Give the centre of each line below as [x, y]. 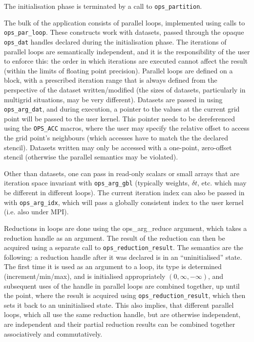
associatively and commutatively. [53, 333]
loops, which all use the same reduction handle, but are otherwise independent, [122, 314]
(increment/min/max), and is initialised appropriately [85, 276]
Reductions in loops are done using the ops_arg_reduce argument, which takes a [126, 228]
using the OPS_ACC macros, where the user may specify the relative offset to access [127, 128]
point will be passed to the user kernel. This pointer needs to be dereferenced [120, 118]
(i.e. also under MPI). [36, 212]
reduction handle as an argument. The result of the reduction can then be [115, 238]
